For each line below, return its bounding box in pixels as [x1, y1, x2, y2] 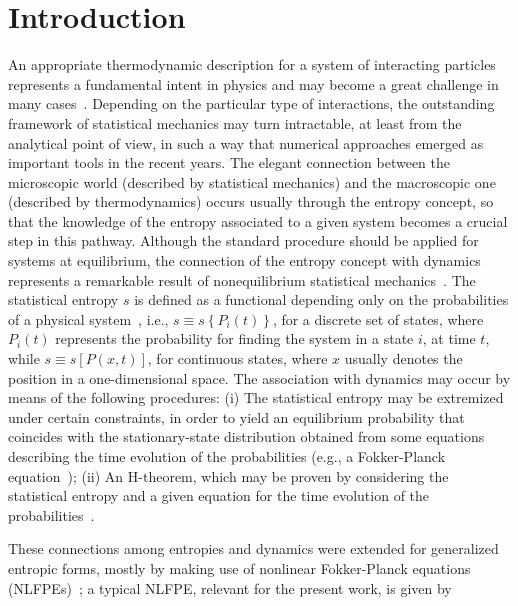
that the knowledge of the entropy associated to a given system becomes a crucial [8, 210, 508, 231]
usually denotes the [344, 348, 463, 369]
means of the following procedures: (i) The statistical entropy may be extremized [8, 387, 504, 408]
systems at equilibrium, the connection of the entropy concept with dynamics [8, 250, 481, 271]
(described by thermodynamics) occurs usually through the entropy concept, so [8, 191, 494, 212]
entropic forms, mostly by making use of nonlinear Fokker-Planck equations [8, 557, 471, 578]
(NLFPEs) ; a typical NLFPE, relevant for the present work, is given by [8, 577, 452, 598]
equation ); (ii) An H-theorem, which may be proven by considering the [8, 465, 449, 486]
